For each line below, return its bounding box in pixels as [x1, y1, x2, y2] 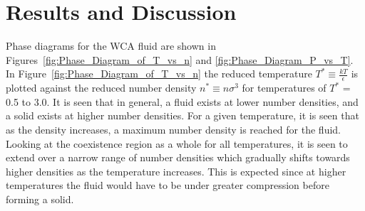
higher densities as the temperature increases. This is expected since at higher [6, 163, 346, 178]
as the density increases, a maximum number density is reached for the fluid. [6, 121, 341, 136]
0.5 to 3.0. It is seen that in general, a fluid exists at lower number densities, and [6, 94, 359, 109]
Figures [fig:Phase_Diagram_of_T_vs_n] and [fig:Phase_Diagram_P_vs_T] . [6, 52, 354, 67]
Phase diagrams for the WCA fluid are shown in [6, 38, 216, 53]
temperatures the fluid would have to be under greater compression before [6, 178, 329, 193]
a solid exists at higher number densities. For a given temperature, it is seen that [6, 108, 359, 123]
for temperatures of [242, 80, 327, 95]
